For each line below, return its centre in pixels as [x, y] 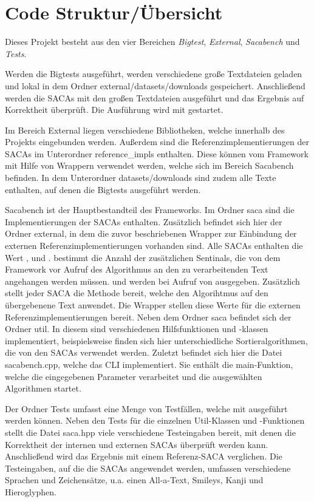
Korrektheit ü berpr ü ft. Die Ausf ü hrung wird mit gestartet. [114, 110]
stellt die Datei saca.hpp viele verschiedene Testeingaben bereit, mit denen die [150, 432]
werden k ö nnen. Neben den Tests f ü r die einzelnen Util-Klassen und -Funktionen [155, 420]
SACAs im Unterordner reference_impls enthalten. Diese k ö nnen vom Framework [157, 153]
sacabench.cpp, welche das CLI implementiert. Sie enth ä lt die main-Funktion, [149, 364]
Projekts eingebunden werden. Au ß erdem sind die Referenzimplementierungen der [157, 142]
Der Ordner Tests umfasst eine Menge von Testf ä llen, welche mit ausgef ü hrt [146, 408]
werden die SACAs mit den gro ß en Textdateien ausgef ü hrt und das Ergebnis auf [155, 97]
